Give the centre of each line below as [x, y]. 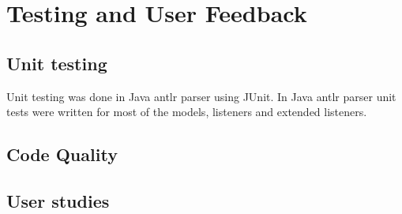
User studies [58, 200]
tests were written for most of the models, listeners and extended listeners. [187, 112]
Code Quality [62, 154]
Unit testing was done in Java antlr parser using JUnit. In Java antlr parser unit [201, 96]
